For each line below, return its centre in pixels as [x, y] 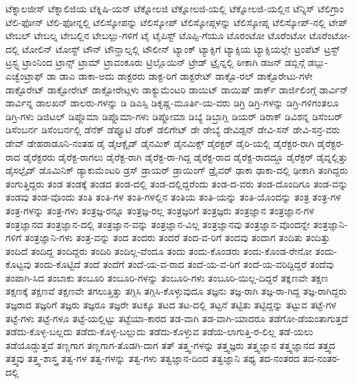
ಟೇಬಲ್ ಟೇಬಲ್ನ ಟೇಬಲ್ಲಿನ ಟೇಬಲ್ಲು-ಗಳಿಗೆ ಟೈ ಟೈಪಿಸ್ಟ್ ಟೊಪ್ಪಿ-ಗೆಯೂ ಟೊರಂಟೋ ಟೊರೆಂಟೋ [156, 35]
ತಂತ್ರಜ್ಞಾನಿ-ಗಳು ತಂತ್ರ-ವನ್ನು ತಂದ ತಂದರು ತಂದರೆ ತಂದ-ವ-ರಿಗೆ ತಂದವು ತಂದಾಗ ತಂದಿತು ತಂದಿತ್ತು [177, 237]
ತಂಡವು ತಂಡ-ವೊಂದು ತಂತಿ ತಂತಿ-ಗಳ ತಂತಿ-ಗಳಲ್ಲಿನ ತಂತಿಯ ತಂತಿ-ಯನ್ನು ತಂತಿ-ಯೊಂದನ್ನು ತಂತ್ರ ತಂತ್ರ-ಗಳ [173, 197]
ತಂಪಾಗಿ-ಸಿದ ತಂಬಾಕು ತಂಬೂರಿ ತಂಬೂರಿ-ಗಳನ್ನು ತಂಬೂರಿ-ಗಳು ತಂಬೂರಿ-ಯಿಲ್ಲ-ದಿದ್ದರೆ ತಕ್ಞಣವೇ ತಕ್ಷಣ [167, 277]
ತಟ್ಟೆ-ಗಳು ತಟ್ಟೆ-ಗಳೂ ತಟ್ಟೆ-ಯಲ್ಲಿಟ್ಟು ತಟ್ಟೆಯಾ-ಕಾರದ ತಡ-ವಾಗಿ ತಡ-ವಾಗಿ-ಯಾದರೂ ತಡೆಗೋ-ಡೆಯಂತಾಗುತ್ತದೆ [177, 318]
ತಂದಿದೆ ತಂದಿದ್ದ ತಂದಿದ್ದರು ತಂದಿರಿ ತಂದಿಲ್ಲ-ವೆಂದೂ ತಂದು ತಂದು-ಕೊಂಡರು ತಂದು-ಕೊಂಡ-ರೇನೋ [159, 250]
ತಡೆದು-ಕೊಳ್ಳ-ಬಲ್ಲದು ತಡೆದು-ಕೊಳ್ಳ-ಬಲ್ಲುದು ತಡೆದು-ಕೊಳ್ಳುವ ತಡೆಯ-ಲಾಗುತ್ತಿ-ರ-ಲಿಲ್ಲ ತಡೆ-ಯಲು [159, 331]
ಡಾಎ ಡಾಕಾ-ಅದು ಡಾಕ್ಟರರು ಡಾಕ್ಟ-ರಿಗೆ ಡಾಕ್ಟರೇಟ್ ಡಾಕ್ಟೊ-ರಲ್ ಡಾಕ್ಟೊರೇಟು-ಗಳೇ [186, 75]
